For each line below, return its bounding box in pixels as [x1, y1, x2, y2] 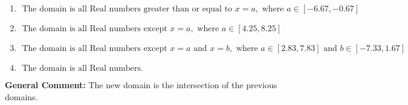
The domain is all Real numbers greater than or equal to [22, 5, 233, 13]
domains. [5, 90, 38, 103]
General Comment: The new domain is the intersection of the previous [5, 79, 277, 91]
